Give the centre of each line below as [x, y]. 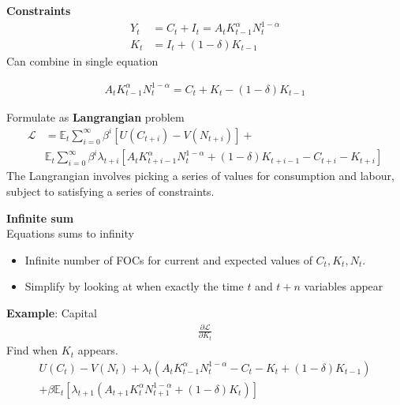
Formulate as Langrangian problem [95, 116]
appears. [98, 350]
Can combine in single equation [82, 60]
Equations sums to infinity [70, 233]
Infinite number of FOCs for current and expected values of [168, 259]
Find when [32, 350]
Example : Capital [52, 312]
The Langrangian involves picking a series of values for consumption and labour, [200, 176]
